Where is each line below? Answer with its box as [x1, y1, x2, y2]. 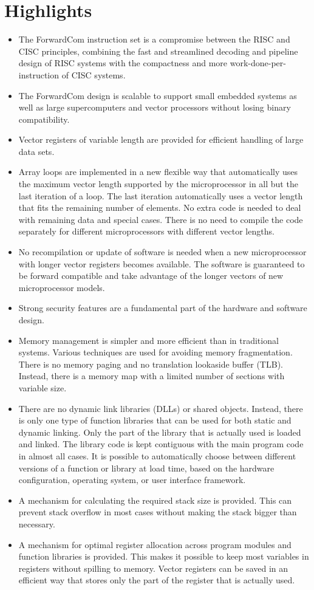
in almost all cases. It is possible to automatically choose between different [18, 449, 296, 462]
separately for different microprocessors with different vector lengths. [18, 225, 275, 238]
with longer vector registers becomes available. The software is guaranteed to [18, 257, 305, 270]
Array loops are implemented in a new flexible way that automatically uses [18, 165, 298, 178]
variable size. [18, 381, 67, 394]
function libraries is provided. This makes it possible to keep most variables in [18, 550, 309, 563]
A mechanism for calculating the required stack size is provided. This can [18, 493, 292, 506]
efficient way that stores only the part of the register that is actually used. [18, 574, 295, 586]
